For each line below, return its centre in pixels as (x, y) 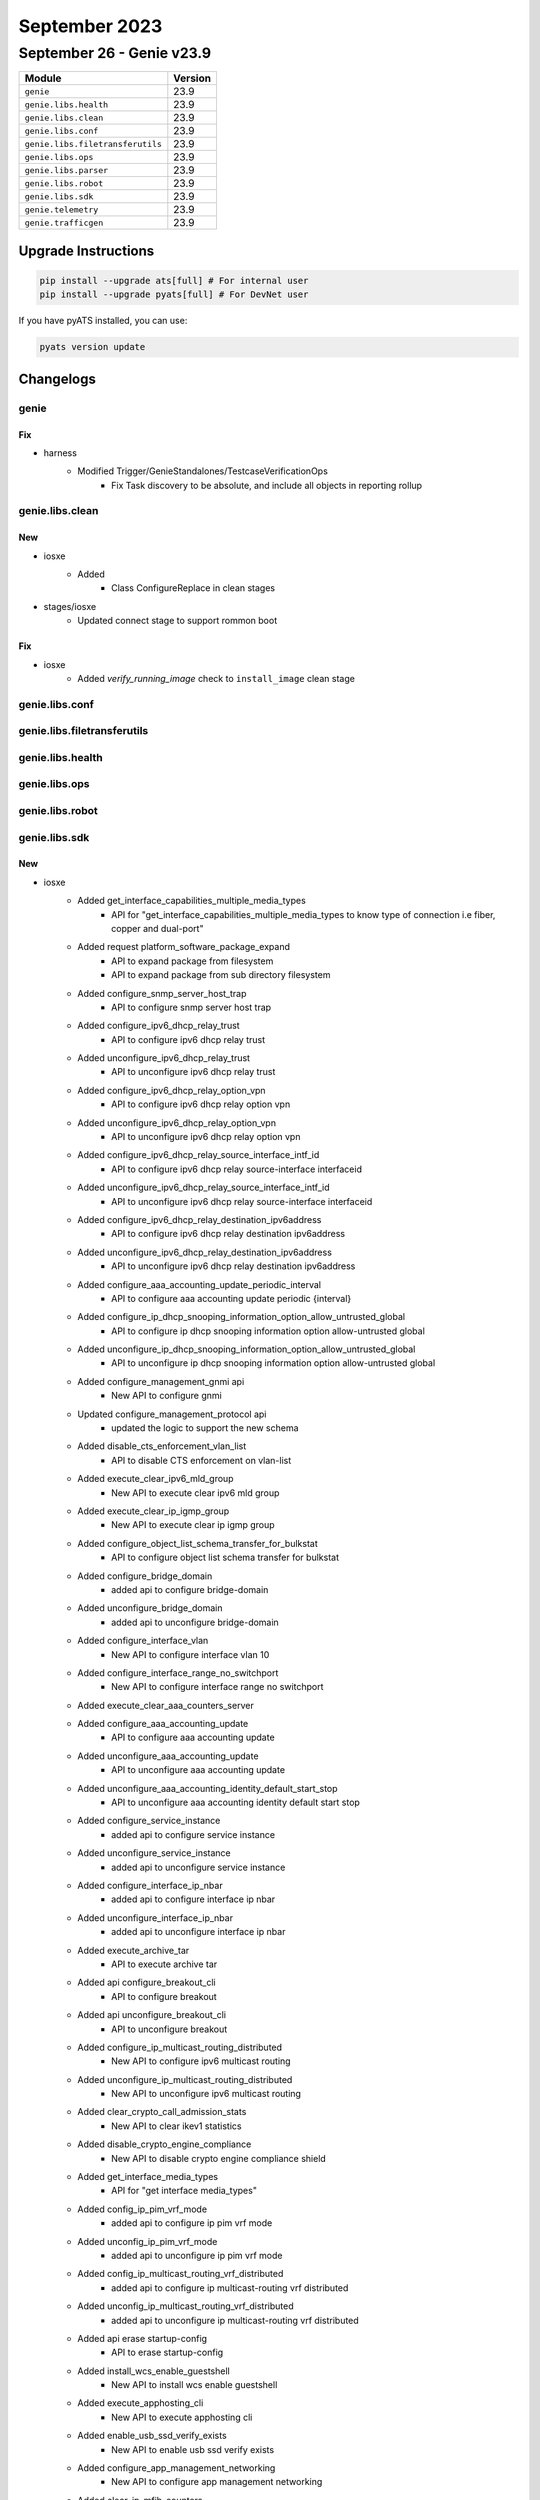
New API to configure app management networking (217, 2482)
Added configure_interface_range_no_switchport (178, 1672)
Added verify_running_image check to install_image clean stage (216, 678)
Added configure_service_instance (149, 1821)
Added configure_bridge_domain (145, 1576)
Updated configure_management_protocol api (172, 1414)
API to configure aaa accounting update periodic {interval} (231, 1298)
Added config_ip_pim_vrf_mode (142, 2209)
